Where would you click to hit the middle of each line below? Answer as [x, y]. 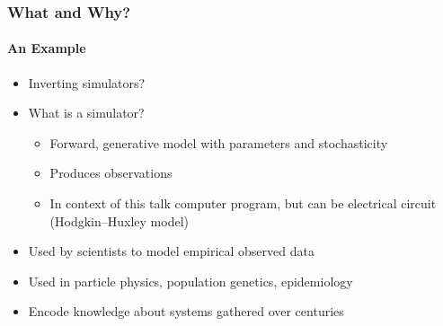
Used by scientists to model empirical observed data [171, 251]
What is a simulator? [86, 113]
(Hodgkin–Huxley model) [120, 220]
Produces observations [111, 173]
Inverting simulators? [87, 82]
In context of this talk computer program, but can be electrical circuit [243, 203]
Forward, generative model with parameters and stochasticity [219, 142]
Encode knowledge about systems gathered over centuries [186, 311]
